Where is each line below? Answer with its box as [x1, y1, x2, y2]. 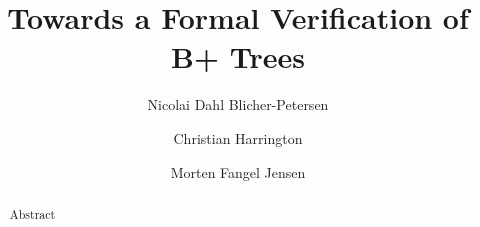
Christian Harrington [173, 127, 303, 148]
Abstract [9, 205, 56, 222]
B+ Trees [171, 36, 305, 77]
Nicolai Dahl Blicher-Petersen [147, 94, 329, 115]
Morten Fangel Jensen [170, 161, 306, 182]
